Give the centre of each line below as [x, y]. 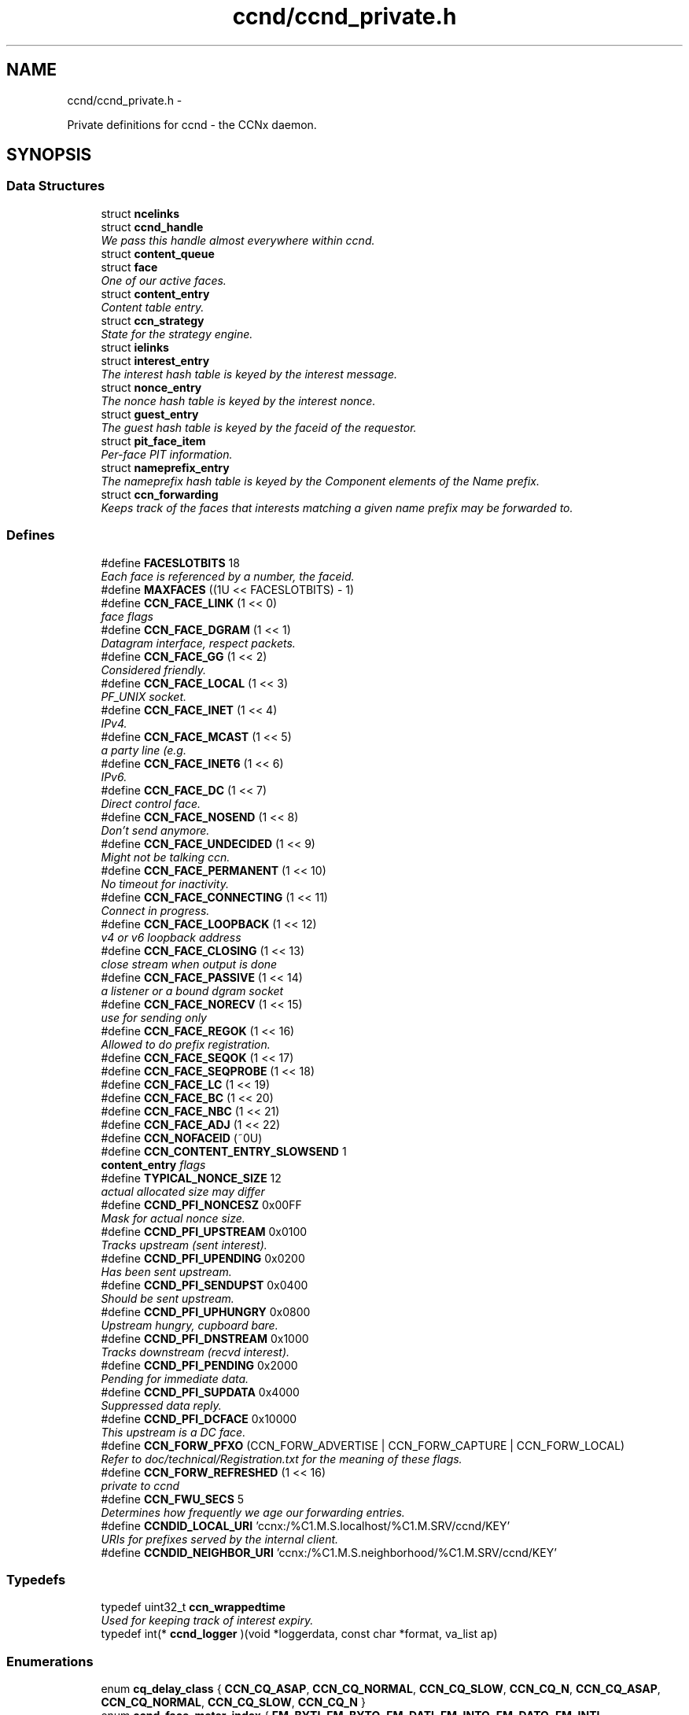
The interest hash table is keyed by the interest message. [249, 374]
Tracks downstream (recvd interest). [195, 1352]
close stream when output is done [189, 964]
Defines [31, 535]
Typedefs [36, 1579]
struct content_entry [155, 293]
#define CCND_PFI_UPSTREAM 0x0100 [204, 1231]
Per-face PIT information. [167, 454]
